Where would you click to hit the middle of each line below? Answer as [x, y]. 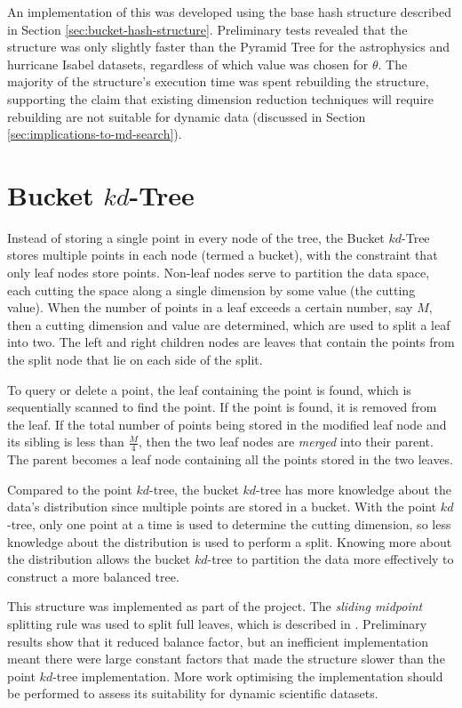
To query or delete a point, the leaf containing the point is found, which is [209, 389]
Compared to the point [70, 489]
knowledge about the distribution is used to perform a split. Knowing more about [230, 541]
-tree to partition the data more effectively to [331, 559]
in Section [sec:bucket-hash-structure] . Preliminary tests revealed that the [207, 29]
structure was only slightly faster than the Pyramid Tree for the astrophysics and [229, 47]
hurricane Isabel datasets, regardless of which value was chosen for [188, 64]
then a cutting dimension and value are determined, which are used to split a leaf [229, 324]
